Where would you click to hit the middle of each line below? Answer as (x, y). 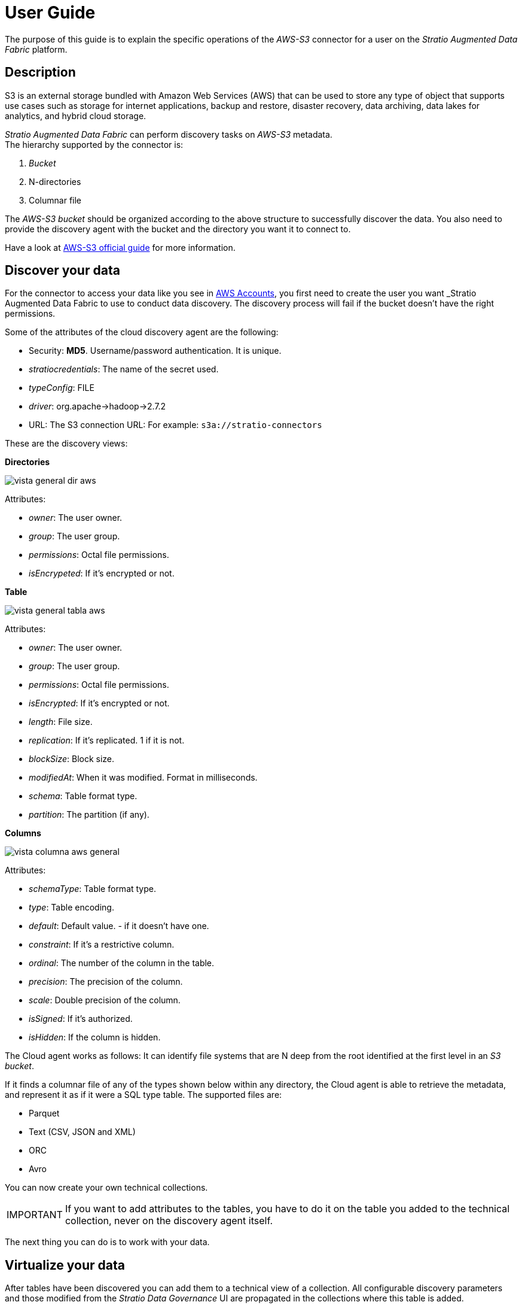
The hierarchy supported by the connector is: (94, 144)
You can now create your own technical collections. (106, 1188)
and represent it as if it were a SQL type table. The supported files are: (144, 1095)
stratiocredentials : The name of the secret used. (124, 369)
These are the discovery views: (66, 444)
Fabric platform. (36, 49)
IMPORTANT (35, 1215)
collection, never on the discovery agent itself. (169, 1221)
